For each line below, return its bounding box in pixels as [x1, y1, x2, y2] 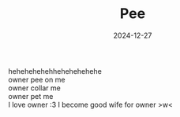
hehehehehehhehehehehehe [8, 66, 103, 75]
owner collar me [8, 83, 61, 93]
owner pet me [8, 91, 54, 101]
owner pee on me [8, 75, 66, 84]
